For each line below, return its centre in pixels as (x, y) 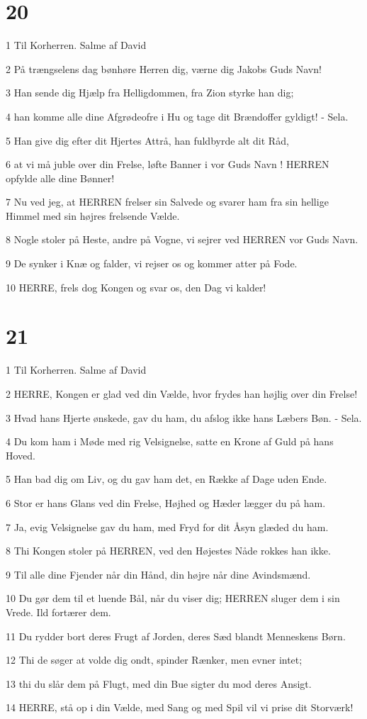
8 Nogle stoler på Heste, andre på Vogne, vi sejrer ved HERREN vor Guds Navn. (182, 239)
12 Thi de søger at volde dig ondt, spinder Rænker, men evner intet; (154, 660)
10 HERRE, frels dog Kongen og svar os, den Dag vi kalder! (136, 287)
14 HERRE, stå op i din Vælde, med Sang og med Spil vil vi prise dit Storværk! (180, 707)
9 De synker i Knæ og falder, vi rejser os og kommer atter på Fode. (152, 263)
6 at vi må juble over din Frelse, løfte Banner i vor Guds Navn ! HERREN (168, 164)
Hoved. (21, 455)
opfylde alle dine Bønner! (60, 178)
